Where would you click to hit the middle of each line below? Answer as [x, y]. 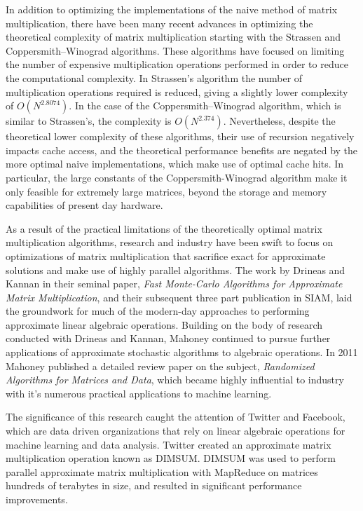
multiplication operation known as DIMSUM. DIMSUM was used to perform [171, 458]
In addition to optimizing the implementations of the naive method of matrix [172, 9]
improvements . [37, 499]
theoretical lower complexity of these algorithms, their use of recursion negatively [180, 136]
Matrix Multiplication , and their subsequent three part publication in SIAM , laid [179, 297]
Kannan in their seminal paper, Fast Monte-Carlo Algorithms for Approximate [174, 284]
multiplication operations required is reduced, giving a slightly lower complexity [177, 91]
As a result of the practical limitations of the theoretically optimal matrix [164, 228]
